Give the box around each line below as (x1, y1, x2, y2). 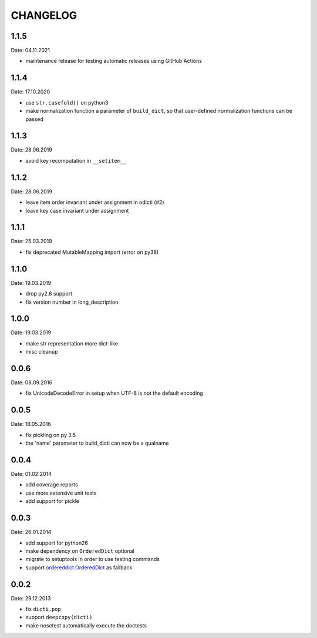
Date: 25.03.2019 (11, 238, 52, 245)
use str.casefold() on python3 (25, 99, 109, 106)
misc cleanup (25, 348, 58, 355)
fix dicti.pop (25, 606, 62, 613)
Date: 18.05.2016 (11, 421, 51, 428)
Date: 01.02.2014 (11, 471, 52, 478)
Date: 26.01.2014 (11, 529, 52, 536)
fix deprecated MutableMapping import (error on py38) (25, 249, 159, 256)
